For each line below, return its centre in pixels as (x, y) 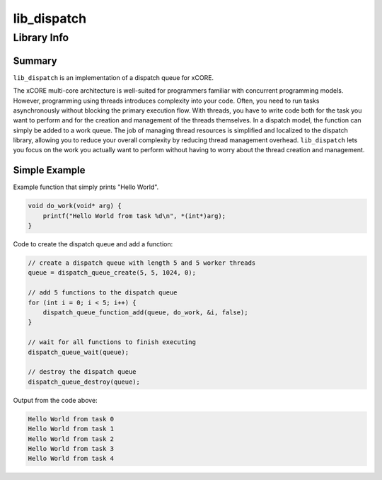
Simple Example (49, 170)
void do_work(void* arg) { (75, 206)
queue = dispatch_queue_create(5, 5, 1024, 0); (112, 273)
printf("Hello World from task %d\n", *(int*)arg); (134, 216)
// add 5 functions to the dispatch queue (103, 293)
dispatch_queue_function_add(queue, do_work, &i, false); (145, 313)
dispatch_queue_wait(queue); (79, 352)
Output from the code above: (56, 400)
